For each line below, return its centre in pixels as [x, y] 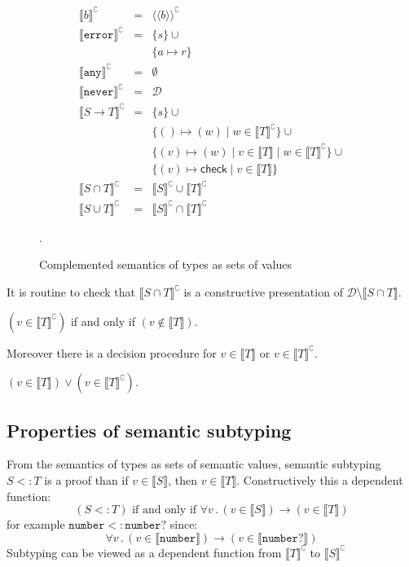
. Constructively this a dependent [320, 480]
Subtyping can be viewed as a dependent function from [144, 552]
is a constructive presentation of [263, 292]
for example [36, 524]
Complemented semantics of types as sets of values [166, 264]
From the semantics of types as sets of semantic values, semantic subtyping [194, 464]
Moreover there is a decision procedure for [112, 352]
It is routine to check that [71, 292]
